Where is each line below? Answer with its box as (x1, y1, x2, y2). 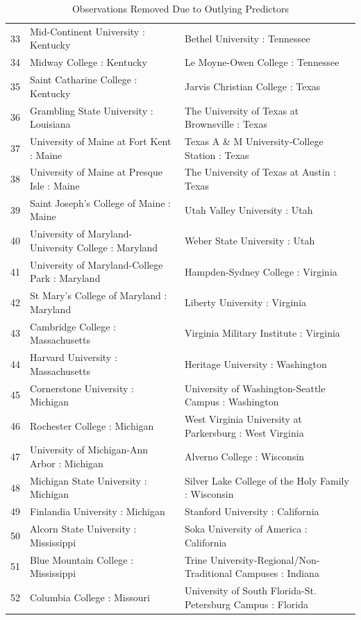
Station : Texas (185, 147, 249, 162)
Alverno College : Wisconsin (185, 449, 305, 464)
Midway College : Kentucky (30, 55, 147, 69)
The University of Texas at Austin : (185, 165, 337, 179)
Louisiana (30, 117, 71, 131)
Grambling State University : (30, 103, 153, 117)
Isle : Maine (30, 178, 80, 193)
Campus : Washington (185, 394, 279, 409)
